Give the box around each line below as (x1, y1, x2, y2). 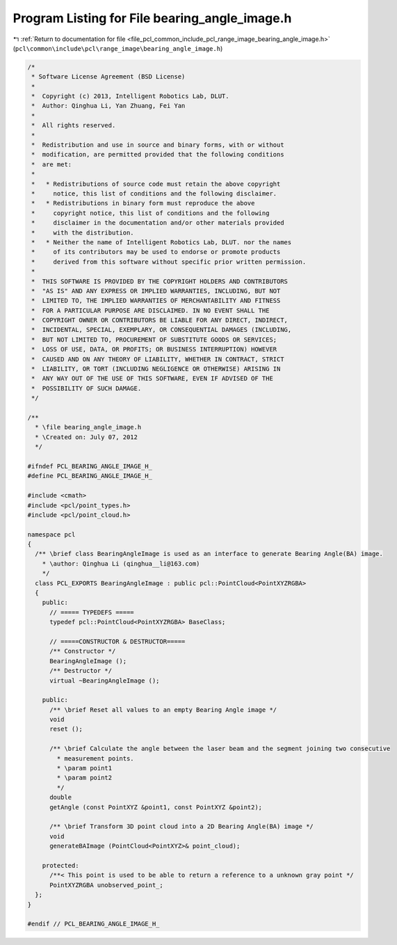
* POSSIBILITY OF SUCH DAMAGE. (31, 384, 142, 392)
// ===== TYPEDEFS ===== (49, 608, 135, 616)
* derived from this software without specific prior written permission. (31, 257, 307, 266)
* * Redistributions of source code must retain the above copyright (31, 180, 281, 188)
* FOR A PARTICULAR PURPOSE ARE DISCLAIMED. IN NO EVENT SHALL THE (31, 306, 270, 315)
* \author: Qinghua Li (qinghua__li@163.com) (42, 559, 200, 567)
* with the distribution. (31, 228, 135, 237)
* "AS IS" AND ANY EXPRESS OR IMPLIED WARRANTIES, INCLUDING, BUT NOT (31, 287, 281, 295)
